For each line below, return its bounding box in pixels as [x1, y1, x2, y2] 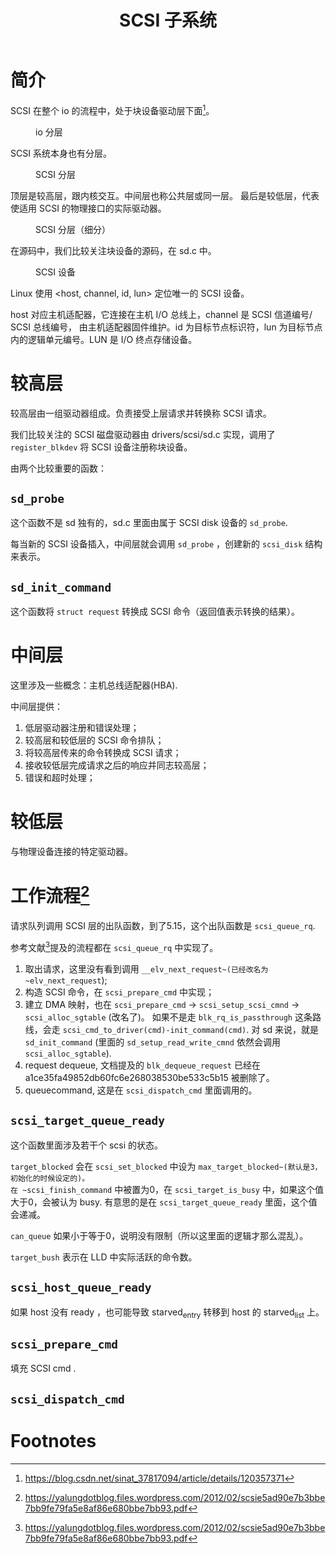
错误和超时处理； [24, 772, 96, 784]
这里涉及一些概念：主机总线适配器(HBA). [10, 679, 178, 691]
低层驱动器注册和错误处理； [24, 722, 140, 734]
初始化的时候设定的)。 [10, 1173, 90, 1183]
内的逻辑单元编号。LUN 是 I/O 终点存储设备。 [10, 333, 198, 345]
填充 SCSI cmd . [10, 1362, 77, 1375]
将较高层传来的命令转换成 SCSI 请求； [24, 747, 182, 759]
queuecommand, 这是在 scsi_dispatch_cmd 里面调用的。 [24, 1084, 258, 1096]
